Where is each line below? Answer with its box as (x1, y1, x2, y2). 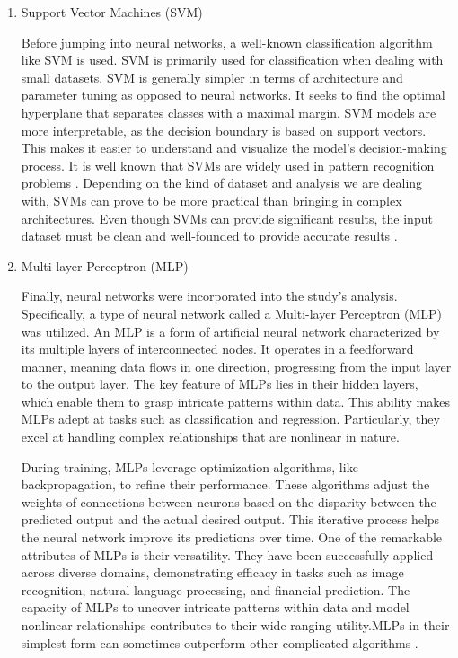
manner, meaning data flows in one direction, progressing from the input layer (21, 356, 452, 375)
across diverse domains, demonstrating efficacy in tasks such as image (21, 563, 404, 582)
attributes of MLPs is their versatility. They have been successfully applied (21, 545, 434, 564)
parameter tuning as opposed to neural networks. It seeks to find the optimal (21, 85, 445, 104)
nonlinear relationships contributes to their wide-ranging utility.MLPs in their (21, 616, 450, 634)
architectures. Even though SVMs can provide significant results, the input (21, 208, 433, 227)
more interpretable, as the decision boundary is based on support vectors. (21, 120, 427, 139)
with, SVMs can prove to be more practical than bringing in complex (21, 190, 402, 209)
